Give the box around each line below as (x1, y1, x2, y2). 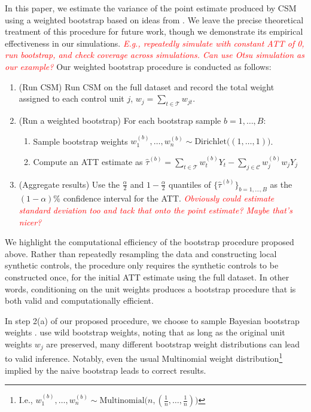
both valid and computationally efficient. (5, 294, 154, 307)
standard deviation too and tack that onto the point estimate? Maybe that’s (19, 203, 292, 216)
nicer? (19, 215, 42, 228)
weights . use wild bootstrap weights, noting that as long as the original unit (5, 326, 285, 338)
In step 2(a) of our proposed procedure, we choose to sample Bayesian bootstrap (5, 314, 300, 326)
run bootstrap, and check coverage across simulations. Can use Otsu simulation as (5, 48, 304, 61)
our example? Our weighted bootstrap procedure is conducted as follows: (5, 60, 272, 72)
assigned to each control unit (19, 92, 124, 105)
